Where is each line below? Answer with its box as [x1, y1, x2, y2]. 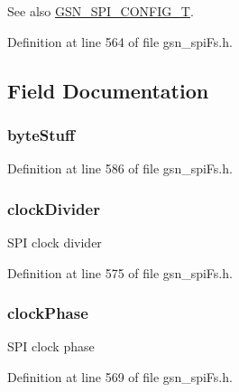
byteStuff [7, 123, 75, 145]
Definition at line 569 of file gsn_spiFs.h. [7, 368, 233, 386]
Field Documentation [7, 76, 209, 104]
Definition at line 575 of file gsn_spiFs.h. [7, 263, 233, 282]
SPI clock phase [7, 337, 95, 356]
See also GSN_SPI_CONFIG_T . [7, 2, 194, 20]
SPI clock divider [7, 233, 102, 251]
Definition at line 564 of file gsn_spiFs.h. [7, 32, 233, 51]
